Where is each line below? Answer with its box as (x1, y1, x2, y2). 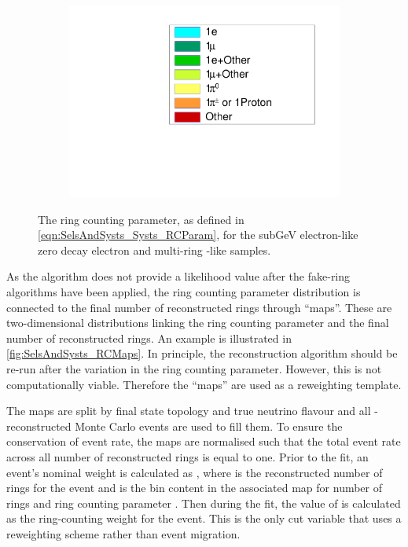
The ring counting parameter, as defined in (38, 211, 244, 227)
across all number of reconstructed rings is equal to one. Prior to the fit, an (6, 449, 369, 465)
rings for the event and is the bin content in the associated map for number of (6, 479, 383, 496)
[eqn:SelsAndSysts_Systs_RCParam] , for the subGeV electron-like (38, 226, 358, 243)
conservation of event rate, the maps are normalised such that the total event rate (6, 433, 401, 450)
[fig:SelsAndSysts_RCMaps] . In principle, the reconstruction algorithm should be (6, 345, 398, 362)
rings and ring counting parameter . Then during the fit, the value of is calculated (6, 494, 401, 511)
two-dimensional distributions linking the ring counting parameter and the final (6, 314, 389, 331)
